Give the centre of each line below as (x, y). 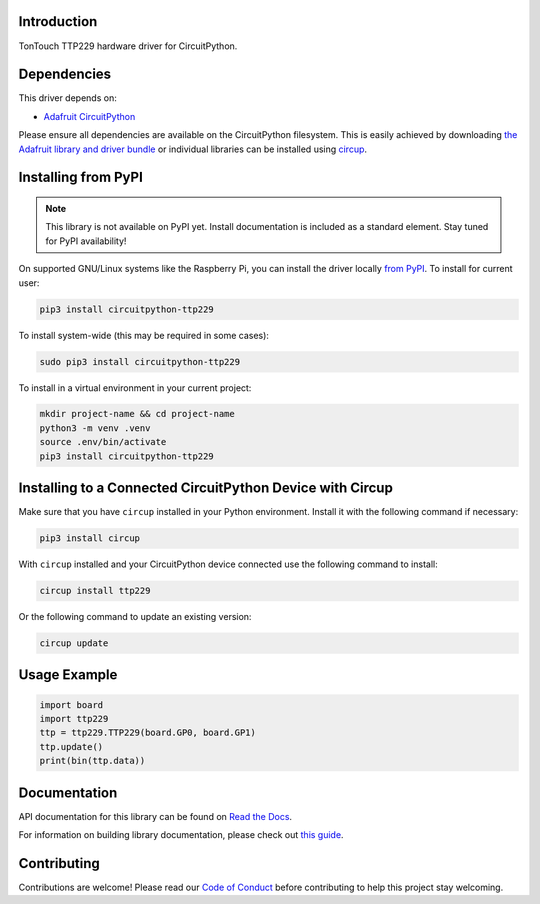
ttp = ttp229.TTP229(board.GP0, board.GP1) (148, 733)
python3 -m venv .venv (95, 428)
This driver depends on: (67, 98)
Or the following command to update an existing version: (135, 617)
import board (71, 704)
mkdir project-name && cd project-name (137, 414)
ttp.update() (71, 746)
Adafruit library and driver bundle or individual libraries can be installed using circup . (193, 149)
